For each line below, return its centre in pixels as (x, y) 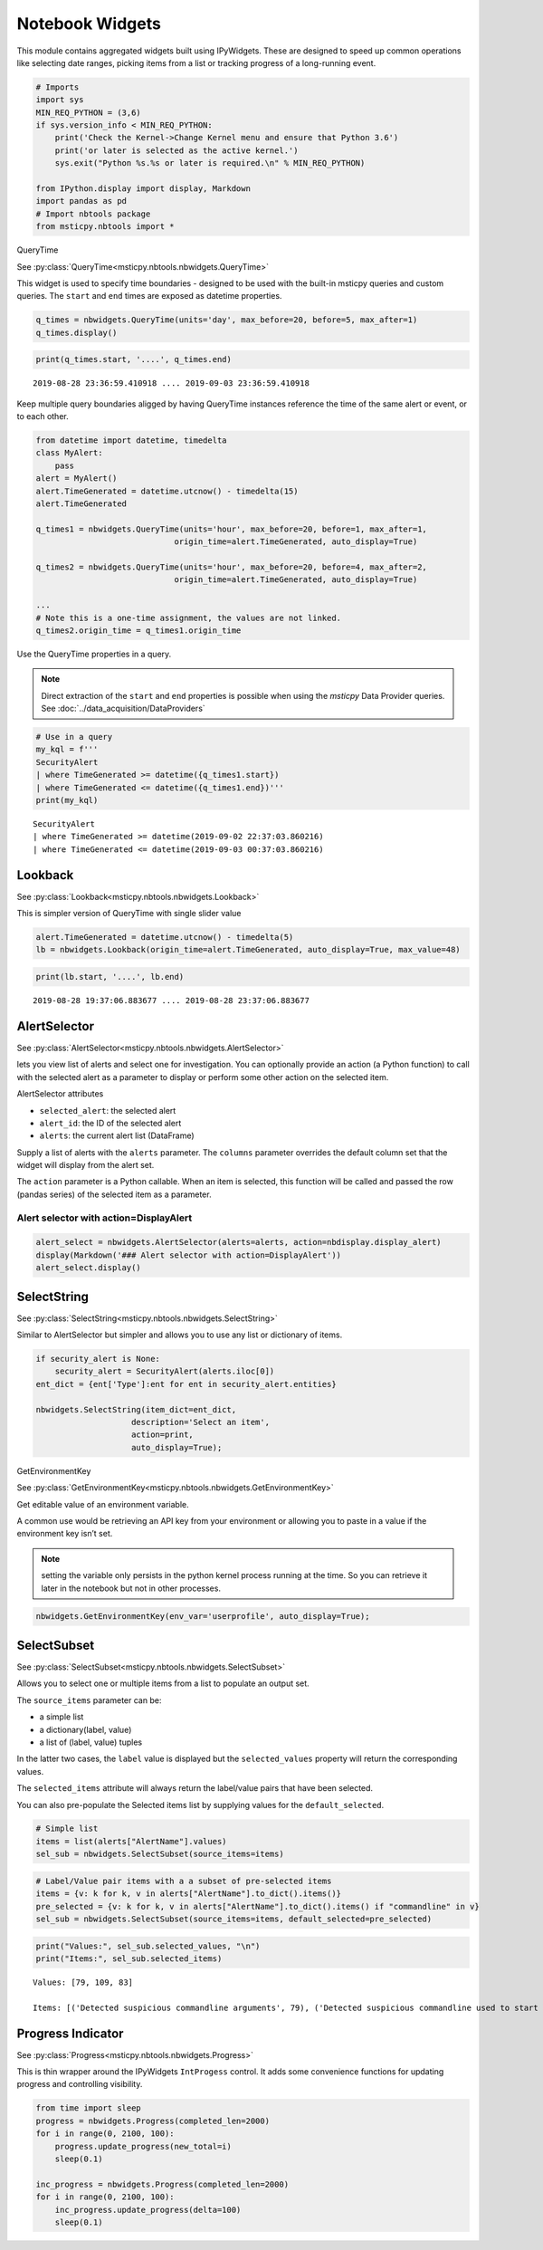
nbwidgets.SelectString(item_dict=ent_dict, (136, 1409)
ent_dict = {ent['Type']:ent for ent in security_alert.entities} (186, 1384)
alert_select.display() (89, 1268)
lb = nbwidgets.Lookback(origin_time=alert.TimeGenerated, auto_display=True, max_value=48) (248, 950)
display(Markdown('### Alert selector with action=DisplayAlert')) (189, 1255)
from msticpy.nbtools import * (105, 227)
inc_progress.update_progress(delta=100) (148, 2210)
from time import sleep (89, 2108)
